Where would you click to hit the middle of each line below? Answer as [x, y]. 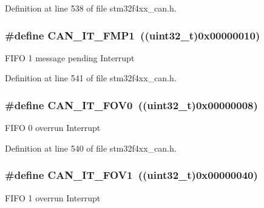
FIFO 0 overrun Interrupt [53, 128]
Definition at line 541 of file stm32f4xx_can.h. [91, 78]
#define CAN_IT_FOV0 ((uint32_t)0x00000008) [131, 105]
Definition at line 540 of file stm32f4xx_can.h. [91, 148]
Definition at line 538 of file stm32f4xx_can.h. [91, 8]
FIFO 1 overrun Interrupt [53, 197]
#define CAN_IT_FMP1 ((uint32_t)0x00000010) [133, 35]
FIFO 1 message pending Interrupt [70, 57]
